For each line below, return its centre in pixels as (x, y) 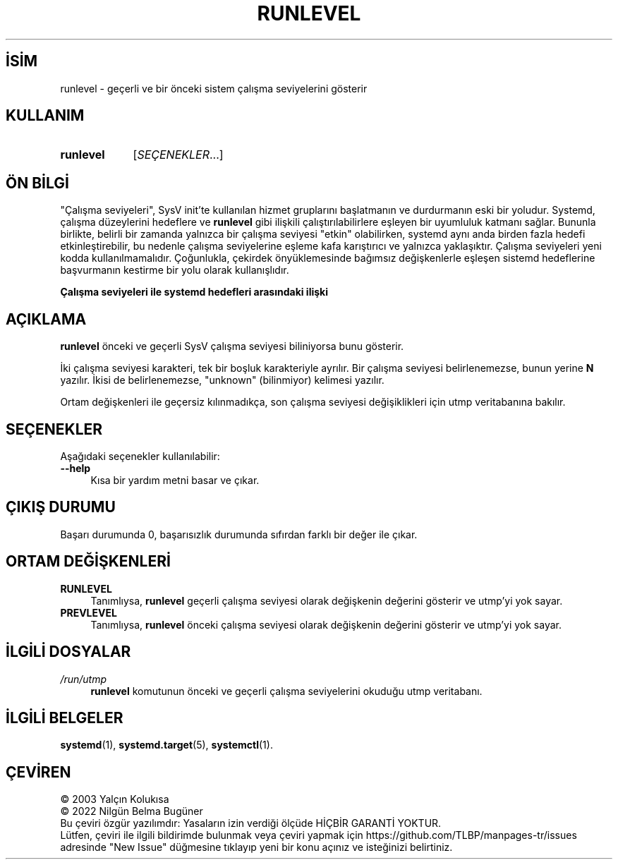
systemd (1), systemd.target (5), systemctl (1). (166, 745)
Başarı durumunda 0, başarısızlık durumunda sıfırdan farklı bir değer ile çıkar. (239, 534)
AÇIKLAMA (46, 319)
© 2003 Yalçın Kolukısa (115, 799)
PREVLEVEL (89, 612)
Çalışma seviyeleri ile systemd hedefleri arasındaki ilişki (194, 292)
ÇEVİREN (38, 772)
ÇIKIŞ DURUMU (61, 507)
